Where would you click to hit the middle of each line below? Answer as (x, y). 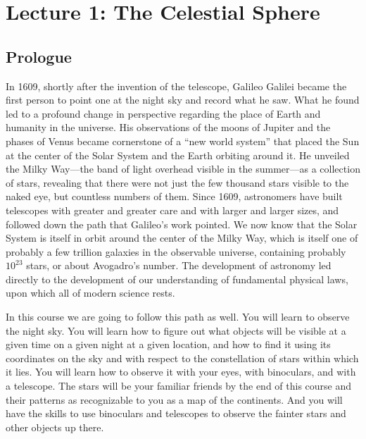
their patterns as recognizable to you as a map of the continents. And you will (174, 399)
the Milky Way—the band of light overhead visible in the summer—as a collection (183, 169)
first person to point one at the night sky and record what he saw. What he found (183, 100)
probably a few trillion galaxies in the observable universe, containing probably (176, 251)
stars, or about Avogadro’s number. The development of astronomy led (179, 265)
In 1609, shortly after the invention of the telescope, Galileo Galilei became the (176, 86)
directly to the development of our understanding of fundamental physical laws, (177, 279)
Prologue (39, 56)
